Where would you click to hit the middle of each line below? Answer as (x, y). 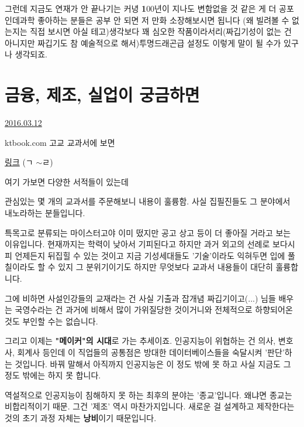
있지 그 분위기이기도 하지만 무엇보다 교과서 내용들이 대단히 (165, 267)
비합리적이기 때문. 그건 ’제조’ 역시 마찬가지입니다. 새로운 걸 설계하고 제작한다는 (150, 406)
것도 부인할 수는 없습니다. (51, 321)
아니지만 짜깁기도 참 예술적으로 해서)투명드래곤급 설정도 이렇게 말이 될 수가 (143, 42)
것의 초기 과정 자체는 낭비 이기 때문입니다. (81, 417)
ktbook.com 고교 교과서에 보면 (60, 142)
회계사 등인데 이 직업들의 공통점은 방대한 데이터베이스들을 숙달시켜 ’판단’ (151, 352)
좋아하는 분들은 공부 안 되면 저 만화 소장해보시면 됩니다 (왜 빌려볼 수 (163, 20)
